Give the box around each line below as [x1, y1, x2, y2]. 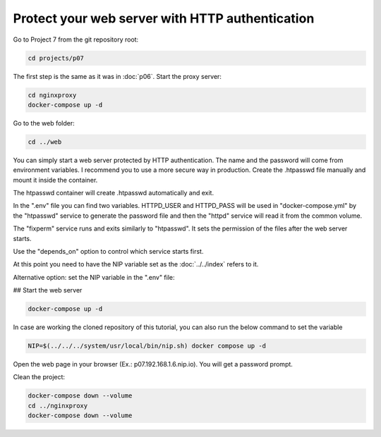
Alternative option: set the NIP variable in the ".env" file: [13, 273, 175, 281]
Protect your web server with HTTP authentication [13, 11, 315, 26]
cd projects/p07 [28, 54, 85, 62]
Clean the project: [13, 373, 66, 381]
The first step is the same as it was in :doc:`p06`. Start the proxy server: [13, 72, 222, 80]
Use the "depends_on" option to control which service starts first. [13, 247, 204, 255]
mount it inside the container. [13, 176, 98, 184]
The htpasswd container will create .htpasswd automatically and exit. [13, 189, 214, 197]
